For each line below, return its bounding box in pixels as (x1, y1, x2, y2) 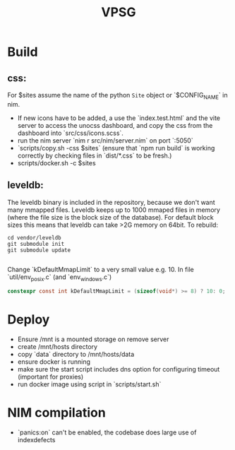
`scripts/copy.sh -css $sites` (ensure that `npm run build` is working (17, 143, 215, 152)
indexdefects (17, 436, 56, 444)
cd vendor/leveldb (7, 234, 61, 241)
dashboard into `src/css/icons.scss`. (17, 129, 123, 137)
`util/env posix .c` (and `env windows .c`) (7, 273, 112, 283)
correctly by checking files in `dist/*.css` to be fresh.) (17, 151, 172, 160)
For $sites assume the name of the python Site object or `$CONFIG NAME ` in (7, 91, 228, 101)
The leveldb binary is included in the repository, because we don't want (7, 198, 215, 206)
